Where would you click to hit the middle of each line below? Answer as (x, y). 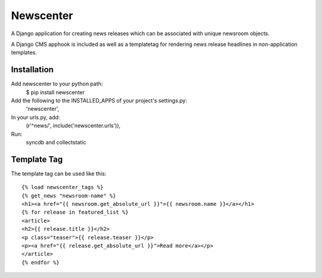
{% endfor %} (41, 262)
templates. (24, 52)
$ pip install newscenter (55, 92)
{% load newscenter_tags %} (63, 187)
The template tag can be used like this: (59, 174)
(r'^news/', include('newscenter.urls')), (73, 126)
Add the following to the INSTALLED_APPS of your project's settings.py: (99, 101)
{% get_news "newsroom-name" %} (69, 196)
